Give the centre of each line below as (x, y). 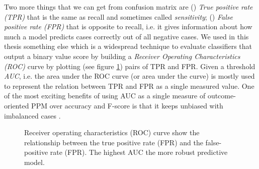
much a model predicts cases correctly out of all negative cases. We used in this (126, 36)
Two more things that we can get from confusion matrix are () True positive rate (128, 7)
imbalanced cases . (32, 115)
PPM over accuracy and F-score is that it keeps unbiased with (127, 105)
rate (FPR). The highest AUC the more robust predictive (139, 152)
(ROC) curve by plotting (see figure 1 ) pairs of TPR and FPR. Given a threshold (130, 66)
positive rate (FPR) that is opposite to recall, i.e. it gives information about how (128, 26)
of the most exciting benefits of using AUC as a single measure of (105, 96)
